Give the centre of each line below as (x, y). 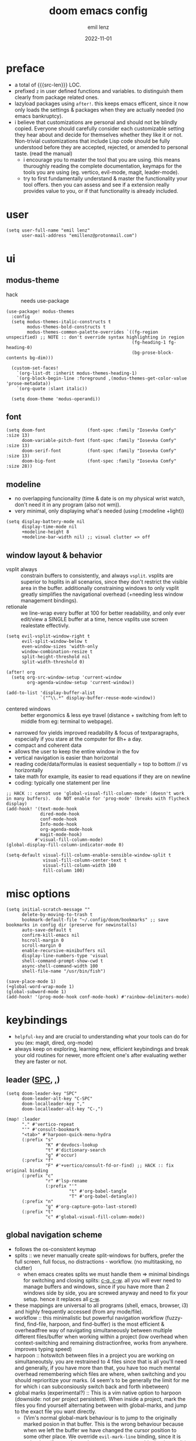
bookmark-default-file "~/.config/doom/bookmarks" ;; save (95, 920)
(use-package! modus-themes (40, 311)
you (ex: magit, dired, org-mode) (54, 1043)
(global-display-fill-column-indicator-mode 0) (65, 845)
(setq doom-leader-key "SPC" (42, 1093)
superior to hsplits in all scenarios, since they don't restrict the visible (104, 582)
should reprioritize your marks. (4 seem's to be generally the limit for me (102, 1380)
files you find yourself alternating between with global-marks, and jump (101, 1405)
